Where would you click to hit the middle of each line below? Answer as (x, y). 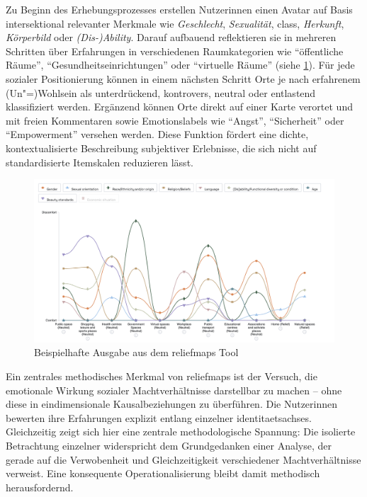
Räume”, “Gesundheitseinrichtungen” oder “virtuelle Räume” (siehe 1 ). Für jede (180, 65)
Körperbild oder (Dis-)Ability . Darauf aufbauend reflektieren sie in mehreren (171, 37)
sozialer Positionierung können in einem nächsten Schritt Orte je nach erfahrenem (183, 78)
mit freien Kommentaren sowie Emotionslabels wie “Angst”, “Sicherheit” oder (175, 120)
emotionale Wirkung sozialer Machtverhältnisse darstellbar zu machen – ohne (174, 390)
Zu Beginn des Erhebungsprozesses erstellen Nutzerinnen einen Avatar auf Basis (179, 9)
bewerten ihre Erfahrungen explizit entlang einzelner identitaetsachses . (159, 417)
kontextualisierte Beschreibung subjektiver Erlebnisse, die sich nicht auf (161, 148)
